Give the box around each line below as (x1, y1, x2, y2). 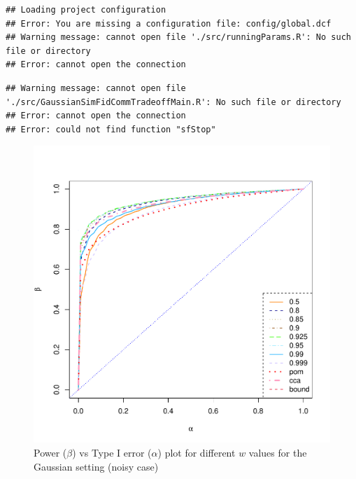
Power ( (34, 445, 67, 459)
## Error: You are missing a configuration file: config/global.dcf (6, 18, 332, 29)
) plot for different (157, 445, 236, 459)
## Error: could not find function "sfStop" (6, 124, 216, 134)
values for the (248, 445, 307, 459)
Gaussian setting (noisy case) (34, 459, 159, 473)
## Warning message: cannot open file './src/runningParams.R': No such (6, 32, 351, 43)
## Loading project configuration (6, 5, 166, 15)
